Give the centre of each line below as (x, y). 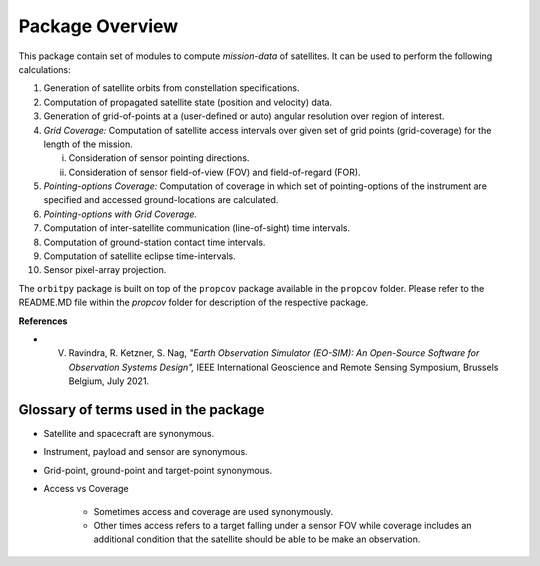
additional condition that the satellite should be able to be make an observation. (257, 539)
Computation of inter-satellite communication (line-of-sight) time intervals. (196, 228)
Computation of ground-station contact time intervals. (154, 242)
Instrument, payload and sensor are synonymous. (146, 452)
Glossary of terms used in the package (141, 409)
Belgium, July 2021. (109, 381)
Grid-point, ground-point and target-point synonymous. (158, 470)
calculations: (44, 69)
